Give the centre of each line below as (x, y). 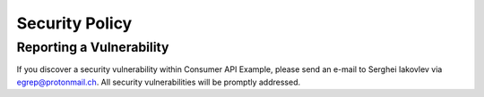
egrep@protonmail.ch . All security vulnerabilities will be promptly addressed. (158, 82)
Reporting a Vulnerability (93, 47)
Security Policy (74, 23)
